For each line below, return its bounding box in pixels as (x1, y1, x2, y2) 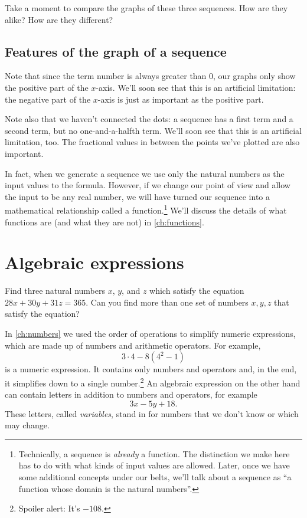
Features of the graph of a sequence (5, 42, 227, 60)
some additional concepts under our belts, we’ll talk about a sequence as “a (18, 471, 292, 483)
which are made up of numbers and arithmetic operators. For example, (5, 339, 261, 351)
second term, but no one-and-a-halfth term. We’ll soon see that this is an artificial (5, 124, 302, 136)
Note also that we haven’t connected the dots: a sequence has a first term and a (5, 113, 293, 125)
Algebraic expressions (5, 250, 184, 274)
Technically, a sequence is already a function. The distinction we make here (18, 447, 290, 460)
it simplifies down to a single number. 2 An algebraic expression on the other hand (5, 375, 301, 389)
